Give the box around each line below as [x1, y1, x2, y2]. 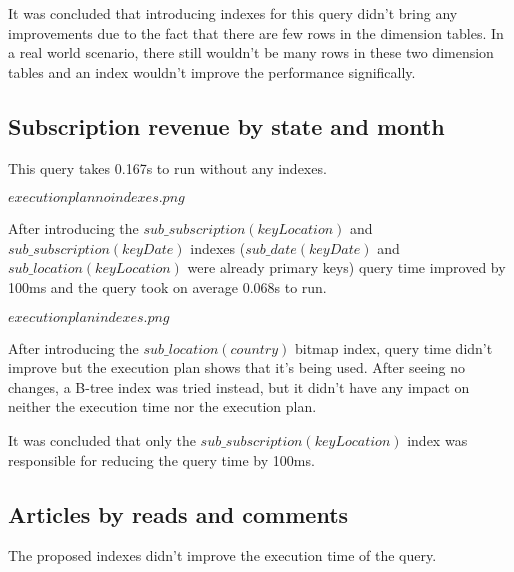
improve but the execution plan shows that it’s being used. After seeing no [8, 357, 466, 378]
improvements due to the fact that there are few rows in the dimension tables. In [8, 22, 504, 43]
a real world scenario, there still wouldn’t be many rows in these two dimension [8, 42, 494, 63]
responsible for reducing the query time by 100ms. [8, 449, 315, 470]
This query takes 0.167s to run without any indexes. [8, 157, 327, 178]
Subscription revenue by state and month [8, 110, 445, 141]
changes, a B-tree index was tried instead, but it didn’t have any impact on [8, 376, 470, 397]
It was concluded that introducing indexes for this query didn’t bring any [8, 3, 458, 23]
